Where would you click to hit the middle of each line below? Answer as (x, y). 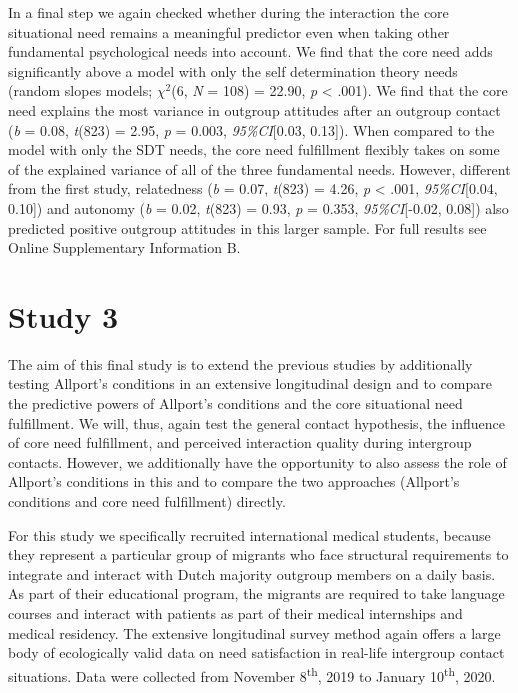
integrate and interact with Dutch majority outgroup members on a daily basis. (252, 573)
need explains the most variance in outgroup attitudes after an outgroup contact (254, 109)
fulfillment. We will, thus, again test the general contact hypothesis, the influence (256, 422)
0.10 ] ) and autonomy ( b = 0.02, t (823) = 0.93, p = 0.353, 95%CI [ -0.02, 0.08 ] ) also (258, 207)
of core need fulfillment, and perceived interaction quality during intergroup (240, 442)
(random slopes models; (80, 90)
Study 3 (63, 315)
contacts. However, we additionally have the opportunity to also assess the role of (257, 461)
